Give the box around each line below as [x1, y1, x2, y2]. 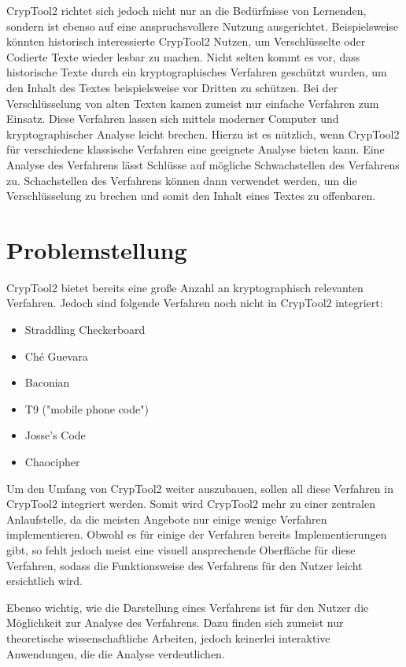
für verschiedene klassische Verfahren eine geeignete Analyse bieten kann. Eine [6, 141, 385, 157]
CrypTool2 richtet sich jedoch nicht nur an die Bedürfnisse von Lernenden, [6, 2, 367, 18]
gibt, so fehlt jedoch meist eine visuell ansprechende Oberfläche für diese [6, 541, 356, 558]
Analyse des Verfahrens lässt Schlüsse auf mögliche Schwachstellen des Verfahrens [6, 156, 400, 172]
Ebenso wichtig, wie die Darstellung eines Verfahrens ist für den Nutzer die [6, 598, 369, 615]
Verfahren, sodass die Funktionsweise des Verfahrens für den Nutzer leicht [6, 557, 363, 573]
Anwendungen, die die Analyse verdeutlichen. [6, 645, 225, 661]
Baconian [24, 374, 70, 391]
